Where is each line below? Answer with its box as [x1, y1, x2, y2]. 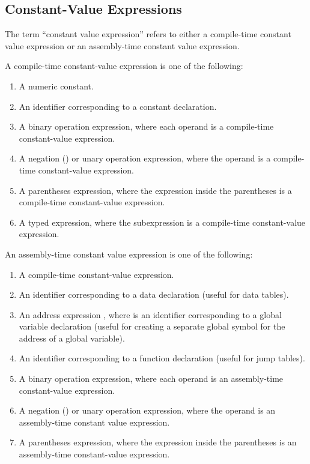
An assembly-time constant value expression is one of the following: [5, 247, 253, 260]
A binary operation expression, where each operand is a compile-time [19, 120, 274, 133]
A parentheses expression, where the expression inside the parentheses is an [19, 436, 297, 448]
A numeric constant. [19, 79, 94, 92]
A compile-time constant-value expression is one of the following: [5, 59, 243, 72]
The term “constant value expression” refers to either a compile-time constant [5, 28, 291, 40]
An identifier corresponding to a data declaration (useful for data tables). [19, 288, 289, 301]
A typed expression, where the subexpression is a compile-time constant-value [19, 215, 306, 228]
